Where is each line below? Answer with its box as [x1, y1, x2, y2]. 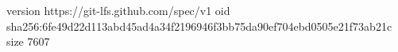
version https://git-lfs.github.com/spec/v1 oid [6, 2, 230, 18]
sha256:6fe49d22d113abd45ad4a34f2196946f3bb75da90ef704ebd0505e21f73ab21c [6, 17, 392, 34]
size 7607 [6, 33, 50, 50]
